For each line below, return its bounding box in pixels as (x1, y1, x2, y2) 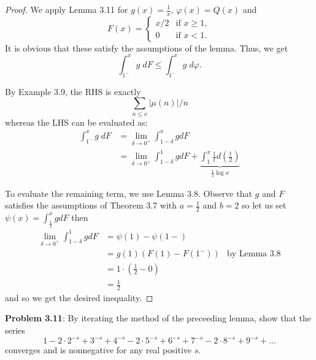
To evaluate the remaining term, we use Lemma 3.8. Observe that (5, 186, 252, 199)
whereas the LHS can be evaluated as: (5, 115, 148, 128)
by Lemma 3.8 (226, 250, 281, 259)
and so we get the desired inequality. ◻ (5, 291, 153, 304)
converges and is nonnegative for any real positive (5, 343, 192, 356)
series (5, 324, 25, 337)
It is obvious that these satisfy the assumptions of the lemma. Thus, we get (5, 41, 288, 54)
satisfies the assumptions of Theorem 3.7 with (5, 199, 177, 212)
